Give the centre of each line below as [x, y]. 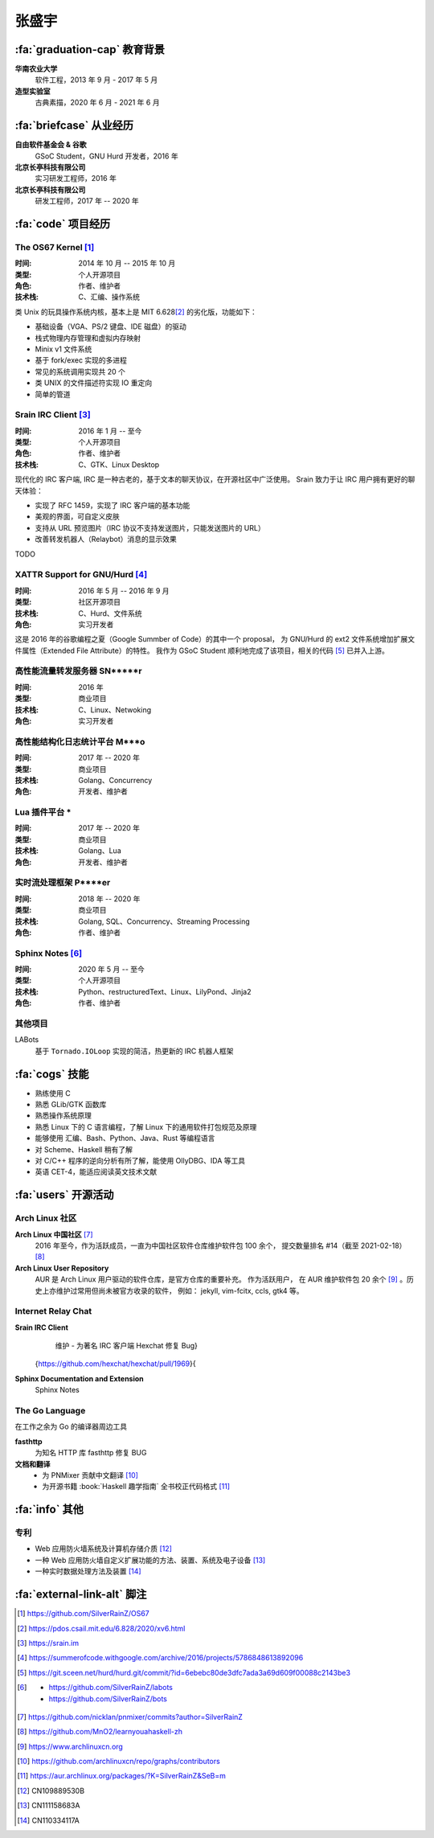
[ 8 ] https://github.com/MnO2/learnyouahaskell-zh [100, 1732]
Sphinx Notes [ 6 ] [49, 953]
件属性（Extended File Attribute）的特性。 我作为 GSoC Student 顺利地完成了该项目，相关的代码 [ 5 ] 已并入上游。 [202, 650]
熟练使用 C [53, 1093]
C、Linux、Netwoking [115, 710]
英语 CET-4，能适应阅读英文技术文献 [96, 1172]
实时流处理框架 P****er [63, 883]
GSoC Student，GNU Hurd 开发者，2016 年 [106, 156]
